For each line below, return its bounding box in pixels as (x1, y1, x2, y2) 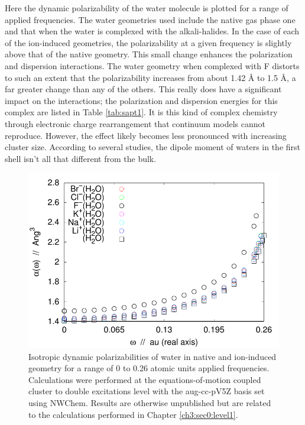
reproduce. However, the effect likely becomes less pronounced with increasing (5, 129, 287, 141)
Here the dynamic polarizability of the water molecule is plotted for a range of (5, 2, 288, 14)
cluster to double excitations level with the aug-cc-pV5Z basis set (28, 385, 265, 397)
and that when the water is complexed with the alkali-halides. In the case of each (5, 25, 300, 37)
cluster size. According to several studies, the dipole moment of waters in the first (5, 141, 301, 153)
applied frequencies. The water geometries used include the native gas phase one (5, 13, 296, 25)
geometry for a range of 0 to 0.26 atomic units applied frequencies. (28, 362, 270, 374)
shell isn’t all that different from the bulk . (5, 152, 157, 164)
